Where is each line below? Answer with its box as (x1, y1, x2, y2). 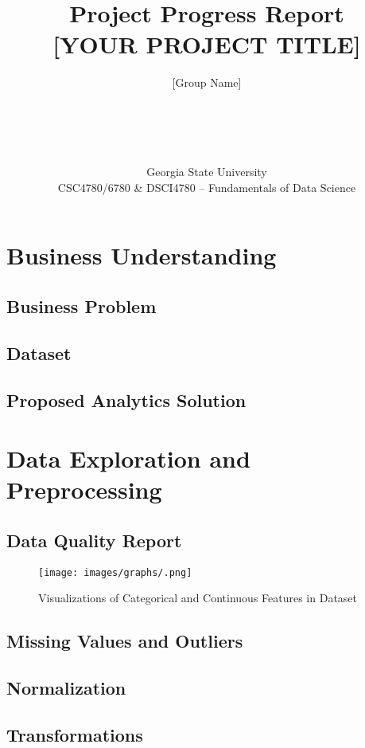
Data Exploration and (6, 442, 250, 475)
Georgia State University (146, 163, 267, 180)
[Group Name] (172, 74, 242, 91)
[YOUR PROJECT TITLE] (52, 28, 361, 61)
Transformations (6, 722, 143, 746)
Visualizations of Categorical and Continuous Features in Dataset (38, 589, 358, 606)
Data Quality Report (6, 527, 182, 552)
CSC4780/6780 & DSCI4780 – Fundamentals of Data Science (57, 178, 356, 195)
